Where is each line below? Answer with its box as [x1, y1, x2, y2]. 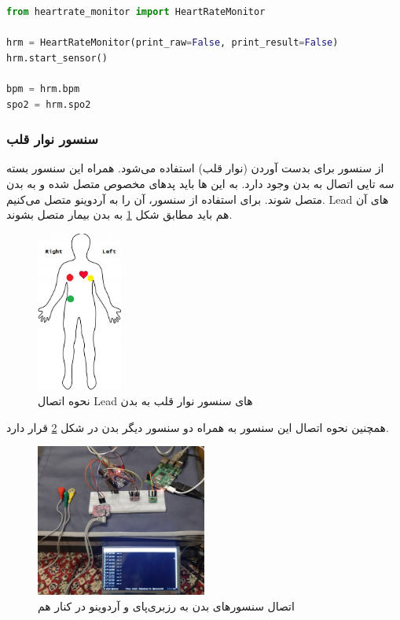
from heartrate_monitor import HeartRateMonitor [6, 6, 266, 17]
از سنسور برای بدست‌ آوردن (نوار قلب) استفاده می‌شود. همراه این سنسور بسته [6, 160, 384, 176]
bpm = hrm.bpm [6, 83, 80, 94]
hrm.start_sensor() [6, 52, 108, 64]
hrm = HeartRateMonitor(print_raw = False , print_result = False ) [6, 37, 339, 49]
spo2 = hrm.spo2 [6, 98, 91, 110]
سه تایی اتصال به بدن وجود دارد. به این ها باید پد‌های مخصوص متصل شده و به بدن [6, 175, 394, 191]
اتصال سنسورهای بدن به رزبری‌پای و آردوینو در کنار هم [38, 597, 295, 614]
